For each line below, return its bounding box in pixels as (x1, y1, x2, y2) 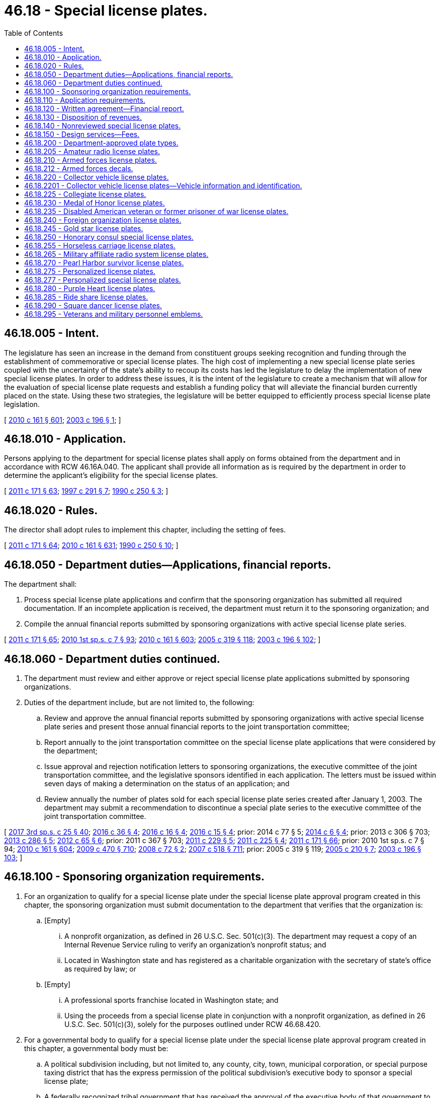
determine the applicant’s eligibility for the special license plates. (4, 471, 218, 480)
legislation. (4, 399, 40, 408)
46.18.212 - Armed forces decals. (24, 164, 133, 173)
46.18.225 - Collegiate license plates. (24, 189, 146, 198)
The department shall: (4, 580, 77, 589)
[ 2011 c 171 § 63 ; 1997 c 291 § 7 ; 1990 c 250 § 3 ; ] (4, 487, 168, 496)
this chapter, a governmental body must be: (24, 1044, 168, 1053)
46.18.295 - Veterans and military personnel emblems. (24, 309, 203, 318)
